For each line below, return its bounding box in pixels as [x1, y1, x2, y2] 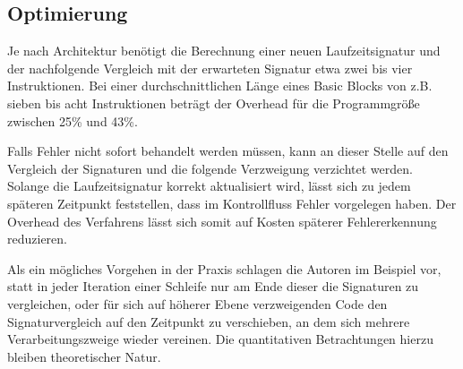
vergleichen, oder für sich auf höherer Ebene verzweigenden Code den [7, 294, 388, 313]
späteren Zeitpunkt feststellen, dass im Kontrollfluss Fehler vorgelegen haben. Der [7, 193, 457, 212]
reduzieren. [7, 229, 67, 248]
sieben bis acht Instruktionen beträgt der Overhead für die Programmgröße [7, 93, 420, 112]
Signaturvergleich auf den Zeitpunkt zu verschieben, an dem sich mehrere [7, 312, 410, 330]
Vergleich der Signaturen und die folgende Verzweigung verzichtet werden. [7, 159, 413, 177]
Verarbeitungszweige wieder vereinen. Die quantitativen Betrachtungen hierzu [7, 330, 433, 348]
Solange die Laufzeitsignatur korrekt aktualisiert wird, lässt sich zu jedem [7, 176, 411, 195]
